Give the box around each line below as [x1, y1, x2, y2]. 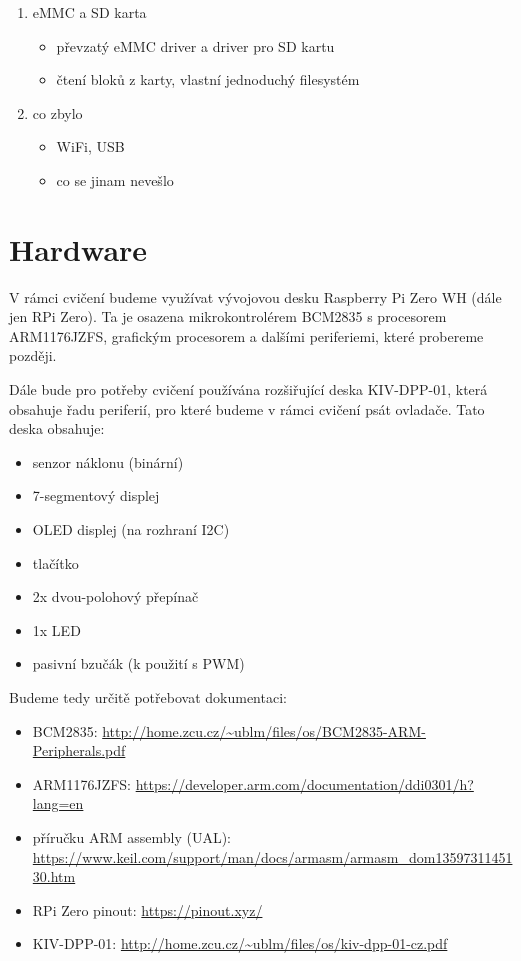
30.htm [32, 866, 76, 887]
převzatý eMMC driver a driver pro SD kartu [56, 35, 335, 56]
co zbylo [32, 102, 83, 123]
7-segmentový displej [32, 485, 160, 506]
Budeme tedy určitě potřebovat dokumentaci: [9, 687, 287, 707]
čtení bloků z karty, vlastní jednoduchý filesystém [56, 69, 360, 90]
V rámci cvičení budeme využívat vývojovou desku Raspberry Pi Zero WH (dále [9, 286, 502, 307]
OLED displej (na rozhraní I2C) [32, 519, 230, 540]
